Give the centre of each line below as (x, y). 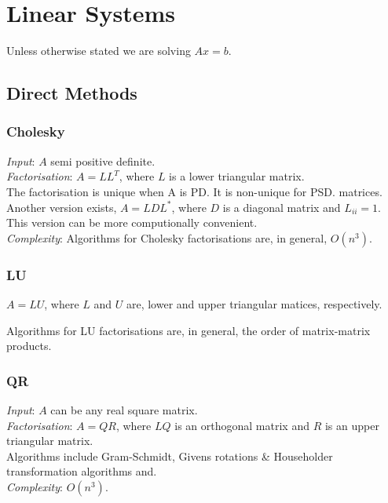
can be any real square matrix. (124, 409)
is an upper (352, 425)
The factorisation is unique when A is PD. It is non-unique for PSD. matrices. (194, 191)
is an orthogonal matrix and (242, 425)
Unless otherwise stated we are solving (99, 51)
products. (29, 346)
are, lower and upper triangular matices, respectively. (254, 303)
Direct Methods (72, 93)
